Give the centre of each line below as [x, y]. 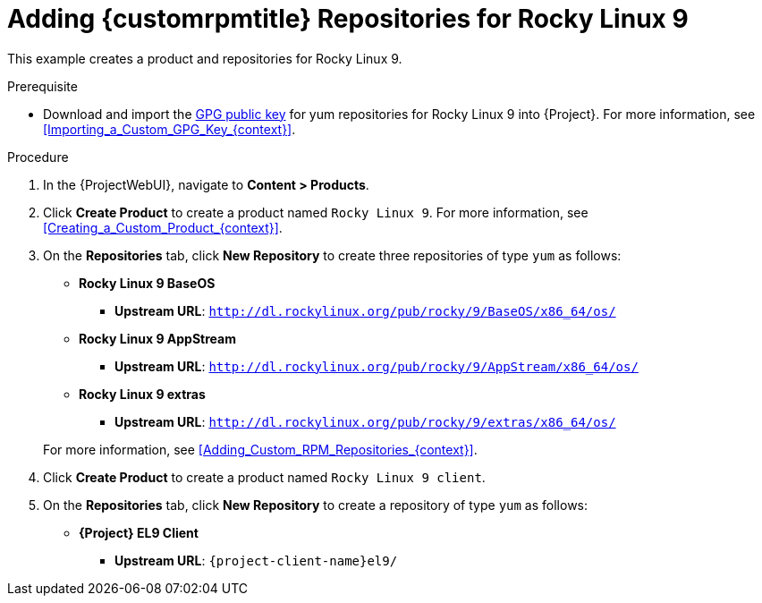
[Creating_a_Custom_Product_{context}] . [163, 227]
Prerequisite [42, 86]
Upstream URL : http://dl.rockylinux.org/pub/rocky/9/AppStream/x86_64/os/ [377, 366]
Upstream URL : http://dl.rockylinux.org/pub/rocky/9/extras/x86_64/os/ [365, 421]
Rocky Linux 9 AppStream [157, 338]
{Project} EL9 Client [139, 532]
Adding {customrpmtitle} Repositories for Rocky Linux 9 [348, 19]
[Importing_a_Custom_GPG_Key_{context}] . [169, 129]
